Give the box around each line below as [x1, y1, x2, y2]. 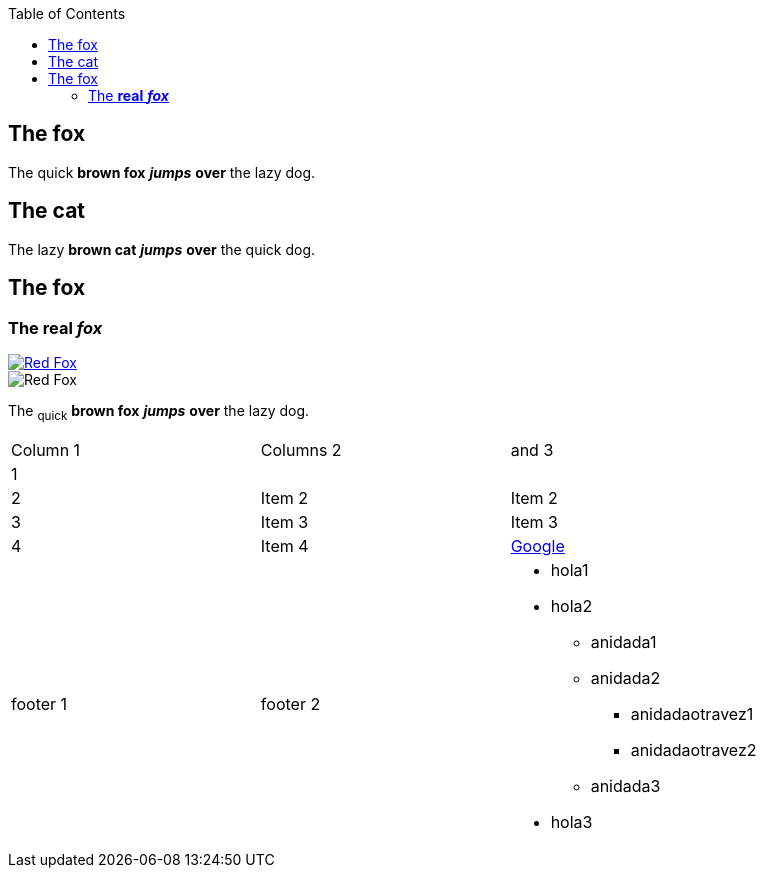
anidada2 [590, 667, 661, 688]
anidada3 [590, 775, 661, 796]
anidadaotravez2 [630, 739, 757, 760]
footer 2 [260, 693, 321, 714]
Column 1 [11, 439, 81, 460]
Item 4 [260, 535, 309, 556]
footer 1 [11, 693, 68, 714]
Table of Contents [8, 5, 126, 22]
